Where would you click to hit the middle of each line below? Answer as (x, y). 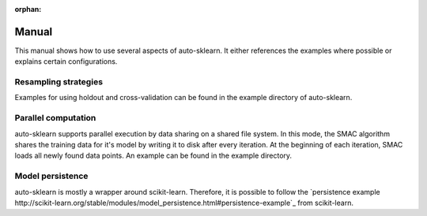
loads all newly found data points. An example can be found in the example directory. (153, 156)
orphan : (28, 9)
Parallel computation (55, 118)
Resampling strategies (59, 82)
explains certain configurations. (66, 61)
